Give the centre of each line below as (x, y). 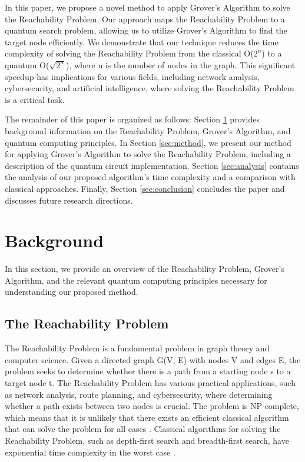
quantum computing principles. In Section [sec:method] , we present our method (148, 142)
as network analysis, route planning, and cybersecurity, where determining (139, 394)
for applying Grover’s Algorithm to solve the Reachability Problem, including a (148, 154)
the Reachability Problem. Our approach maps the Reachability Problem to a (145, 19)
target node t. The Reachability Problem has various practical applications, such (150, 382)
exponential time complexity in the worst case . (90, 452)
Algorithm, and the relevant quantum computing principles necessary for (136, 280)
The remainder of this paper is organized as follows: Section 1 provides (132, 119)
